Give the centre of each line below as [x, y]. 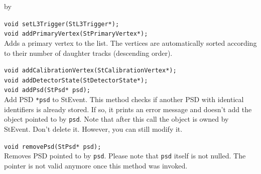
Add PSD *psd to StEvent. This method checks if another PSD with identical [124, 99]
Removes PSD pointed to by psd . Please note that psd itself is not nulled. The [125, 156]
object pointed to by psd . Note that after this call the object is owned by [116, 119]
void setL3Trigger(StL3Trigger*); [62, 24]
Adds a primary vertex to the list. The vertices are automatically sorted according [130, 42]
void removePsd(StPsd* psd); [53, 147]
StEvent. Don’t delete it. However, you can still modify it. [93, 128]
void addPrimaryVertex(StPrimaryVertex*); [76, 34]
